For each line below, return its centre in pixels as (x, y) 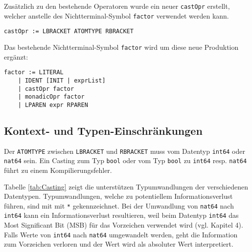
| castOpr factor (46, 89)
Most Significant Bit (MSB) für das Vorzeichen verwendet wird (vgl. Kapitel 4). (124, 225)
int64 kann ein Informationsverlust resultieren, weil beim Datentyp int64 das (121, 215)
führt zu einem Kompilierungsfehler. (58, 170)
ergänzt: (16, 56)
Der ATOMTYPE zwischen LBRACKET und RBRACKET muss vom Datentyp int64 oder (125, 151)
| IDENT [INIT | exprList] (62, 80)
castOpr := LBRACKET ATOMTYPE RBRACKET (69, 31)
